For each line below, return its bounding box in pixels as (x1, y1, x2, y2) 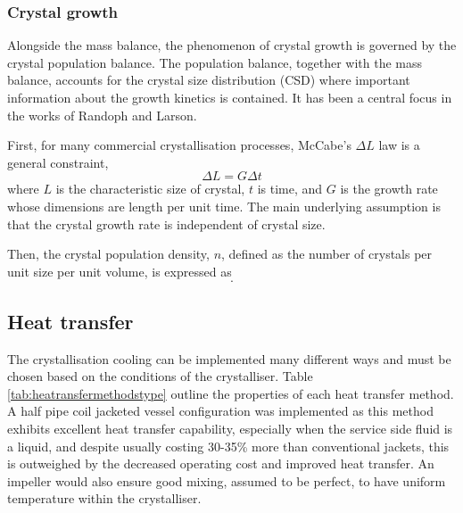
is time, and (257, 179, 323, 198)
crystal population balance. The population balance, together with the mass (7, 53, 423, 71)
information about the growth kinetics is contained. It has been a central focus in (7, 88, 452, 106)
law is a (378, 136, 420, 154)
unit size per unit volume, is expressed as (7, 261, 232, 280)
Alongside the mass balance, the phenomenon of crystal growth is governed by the (7, 36, 457, 54)
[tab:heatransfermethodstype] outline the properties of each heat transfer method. (7, 384, 454, 402)
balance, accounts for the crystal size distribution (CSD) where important (7, 70, 410, 89)
